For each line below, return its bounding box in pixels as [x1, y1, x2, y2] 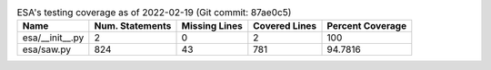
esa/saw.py [22, 43, 72, 56]
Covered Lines [253, 20, 317, 32]
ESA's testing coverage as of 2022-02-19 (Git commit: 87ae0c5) [16, 6, 292, 19]
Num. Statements [94, 20, 172, 32]
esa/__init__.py [22, 31, 85, 44]
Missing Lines [181, 20, 243, 32]
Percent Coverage [326, 20, 407, 32]
